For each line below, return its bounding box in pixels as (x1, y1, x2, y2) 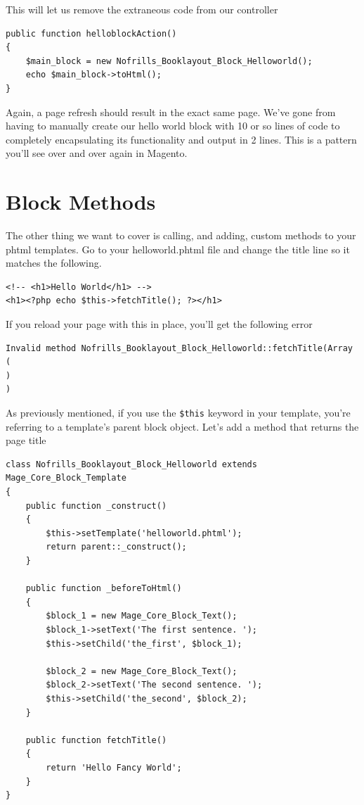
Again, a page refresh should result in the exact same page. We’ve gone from (6, 104, 336, 119)
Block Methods (6, 187, 156, 216)
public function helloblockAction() (6, 28, 177, 39)
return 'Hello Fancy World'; (46, 762, 182, 773)
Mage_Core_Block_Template (6, 473, 126, 483)
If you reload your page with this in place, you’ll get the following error (6, 317, 313, 331)
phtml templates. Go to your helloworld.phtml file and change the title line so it (6, 241, 350, 256)
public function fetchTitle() (25, 735, 167, 745)
